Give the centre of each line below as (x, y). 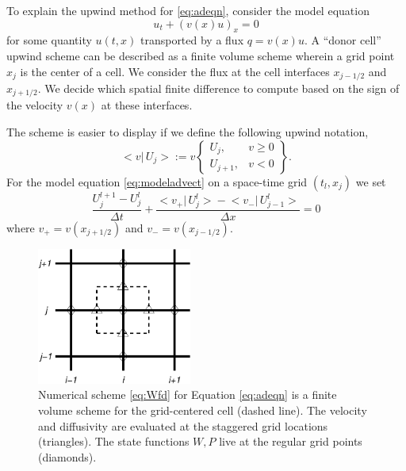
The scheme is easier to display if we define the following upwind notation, (188, 132)
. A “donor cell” (343, 40)
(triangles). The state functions (114, 441)
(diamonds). (67, 456)
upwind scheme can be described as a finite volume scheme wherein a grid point (201, 55)
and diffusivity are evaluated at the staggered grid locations (183, 425)
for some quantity (49, 40)
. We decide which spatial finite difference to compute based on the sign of (218, 88)
